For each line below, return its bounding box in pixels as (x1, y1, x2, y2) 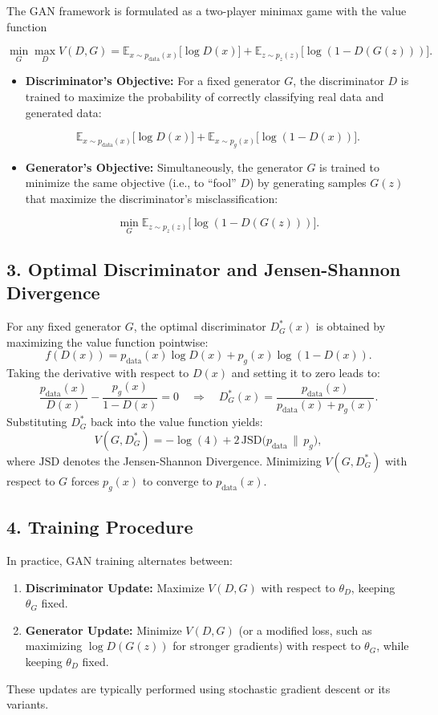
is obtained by (315, 318, 386, 335)
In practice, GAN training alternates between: (6, 551, 233, 568)
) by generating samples (249, 174, 367, 191)
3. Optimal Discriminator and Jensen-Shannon (6, 256, 401, 281)
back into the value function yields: (90, 413, 263, 430)
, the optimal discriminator (133, 318, 266, 335)
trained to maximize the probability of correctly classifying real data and (25, 88, 384, 104)
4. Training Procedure (6, 514, 193, 539)
